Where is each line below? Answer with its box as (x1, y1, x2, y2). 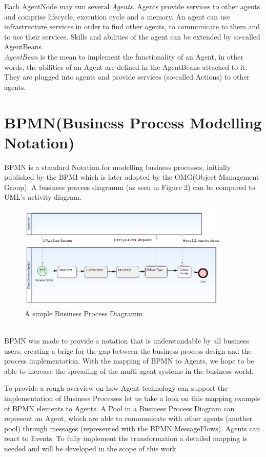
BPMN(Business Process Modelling (4, 111, 262, 132)
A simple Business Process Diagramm (25, 308, 143, 318)
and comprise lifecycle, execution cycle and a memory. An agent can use (4, 11, 231, 22)
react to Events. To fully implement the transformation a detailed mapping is (4, 433, 248, 444)
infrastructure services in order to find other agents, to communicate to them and (4, 21, 260, 32)
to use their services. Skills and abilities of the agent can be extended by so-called (4, 31, 260, 42)
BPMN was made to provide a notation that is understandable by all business (4, 335, 249, 346)
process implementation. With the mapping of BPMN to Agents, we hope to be (4, 355, 254, 366)
